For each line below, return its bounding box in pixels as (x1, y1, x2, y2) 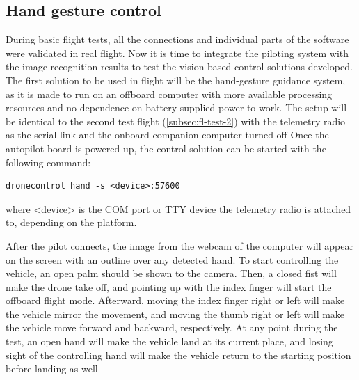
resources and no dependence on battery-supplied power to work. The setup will (6, 100, 347, 115)
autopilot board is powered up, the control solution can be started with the (6, 141, 326, 155)
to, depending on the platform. (6, 215, 137, 230)
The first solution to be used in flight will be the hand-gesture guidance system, (6, 72, 346, 87)
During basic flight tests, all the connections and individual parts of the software (6, 32, 349, 47)
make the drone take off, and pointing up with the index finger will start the (6, 279, 332, 294)
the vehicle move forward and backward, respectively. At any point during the (6, 320, 338, 335)
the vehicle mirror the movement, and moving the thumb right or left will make (6, 306, 345, 321)
